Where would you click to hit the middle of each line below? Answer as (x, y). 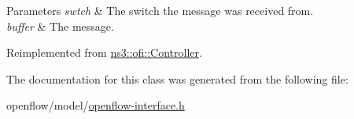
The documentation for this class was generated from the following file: (177, 78)
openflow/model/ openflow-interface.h (96, 105)
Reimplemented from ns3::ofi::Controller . (104, 52)
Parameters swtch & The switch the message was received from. (160, 10)
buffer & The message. (60, 26)
